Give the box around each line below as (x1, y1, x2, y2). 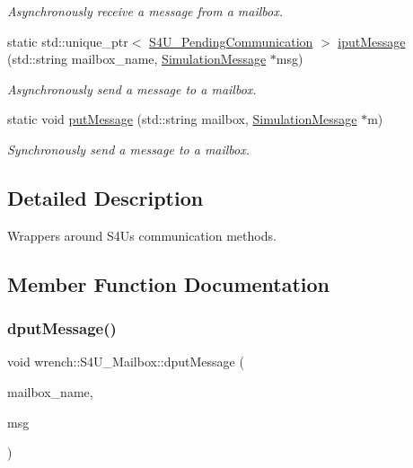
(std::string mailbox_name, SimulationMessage (7, 49, 267, 68)
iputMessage (338, 31, 406, 50)
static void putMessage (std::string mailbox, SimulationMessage (7, 110, 357, 128)
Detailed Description (7, 183, 204, 211)
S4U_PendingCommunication (149, 31, 313, 50)
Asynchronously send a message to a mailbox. (7, 79, 257, 98)
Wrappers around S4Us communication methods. (7, 225, 277, 244)
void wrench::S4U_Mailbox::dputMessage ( (7, 352, 244, 371)
